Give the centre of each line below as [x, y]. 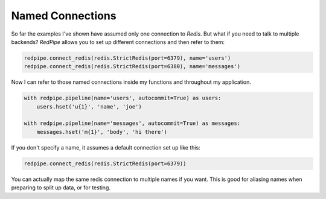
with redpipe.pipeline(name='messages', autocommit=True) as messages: [132, 123]
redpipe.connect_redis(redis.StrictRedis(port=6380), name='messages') [132, 67]
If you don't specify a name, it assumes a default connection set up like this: [106, 147]
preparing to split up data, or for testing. [61, 188]
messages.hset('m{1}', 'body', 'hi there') [102, 132]
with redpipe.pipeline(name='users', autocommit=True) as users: [123, 98]
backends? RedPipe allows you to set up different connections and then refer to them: [118, 42]
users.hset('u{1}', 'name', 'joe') [89, 106]
